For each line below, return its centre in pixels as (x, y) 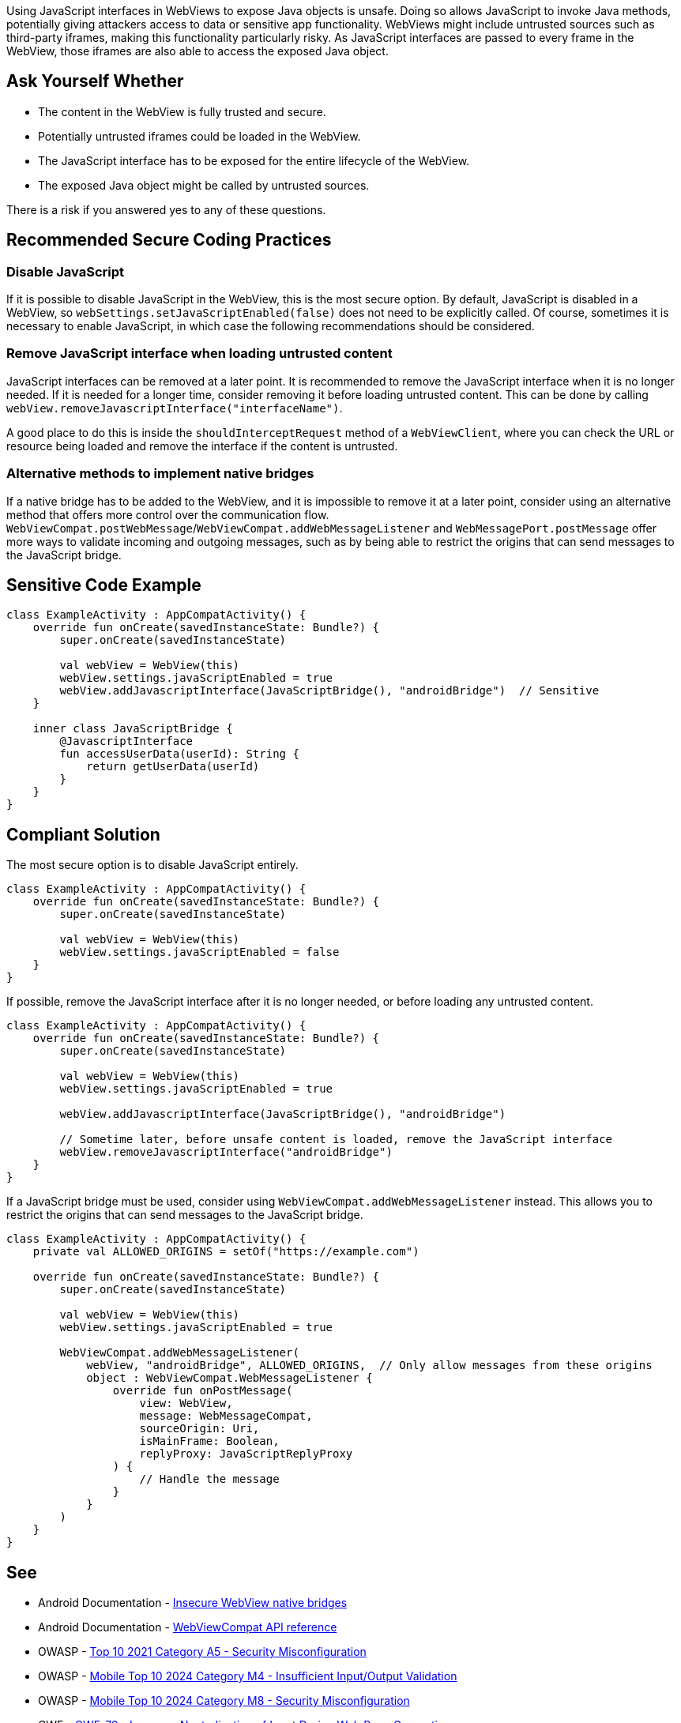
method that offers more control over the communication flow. (168, 514)
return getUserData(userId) (173, 767)
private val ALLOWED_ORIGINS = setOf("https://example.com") (226, 1252)
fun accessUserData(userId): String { (179, 754)
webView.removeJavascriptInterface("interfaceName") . (175, 408)
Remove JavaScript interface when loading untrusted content (199, 354)
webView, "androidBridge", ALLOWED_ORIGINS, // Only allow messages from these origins (369, 1366)
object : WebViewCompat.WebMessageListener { (230, 1378)
